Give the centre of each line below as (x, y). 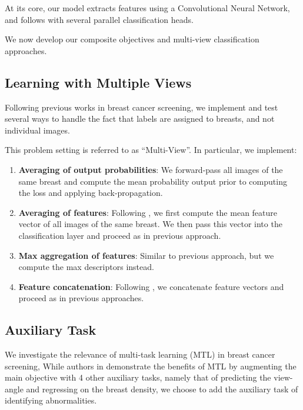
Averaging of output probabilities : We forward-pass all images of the (151, 169)
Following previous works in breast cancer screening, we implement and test (141, 107)
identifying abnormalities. (51, 400)
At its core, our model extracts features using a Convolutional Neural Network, (147, 8)
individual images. (37, 130)
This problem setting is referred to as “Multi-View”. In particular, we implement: (151, 150)
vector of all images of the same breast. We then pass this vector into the (150, 224)
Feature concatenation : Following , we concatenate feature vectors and (151, 286)
